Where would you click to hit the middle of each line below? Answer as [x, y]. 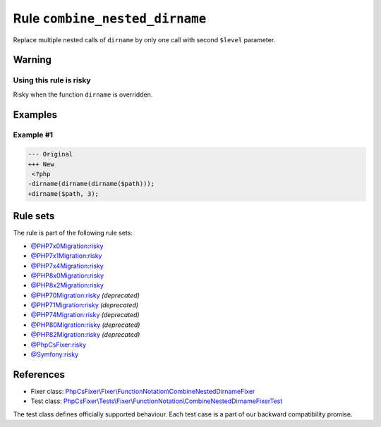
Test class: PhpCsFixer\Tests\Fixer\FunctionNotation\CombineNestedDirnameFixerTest [157, 401]
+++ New [41, 164]
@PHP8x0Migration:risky [67, 276]
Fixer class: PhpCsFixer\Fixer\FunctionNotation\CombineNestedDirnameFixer [143, 391]
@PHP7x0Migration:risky [67, 246]
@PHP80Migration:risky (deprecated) [85, 325]
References [39, 375]
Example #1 [33, 135]
